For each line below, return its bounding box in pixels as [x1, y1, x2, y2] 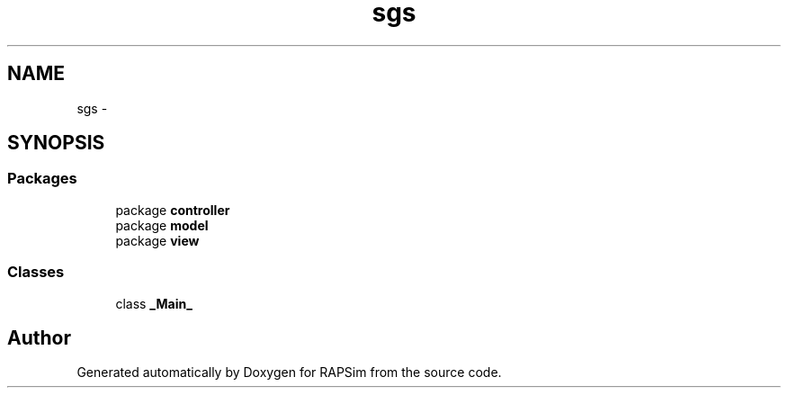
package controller [115, 202, 230, 218]
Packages [7, 169, 77, 188]
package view [115, 232, 200, 248]
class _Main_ [115, 295, 193, 311]
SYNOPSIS [7, 131, 105, 155]
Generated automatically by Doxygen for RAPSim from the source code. [76, 364, 502, 381]
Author [7, 326, 71, 349]
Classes [7, 263, 65, 282]
